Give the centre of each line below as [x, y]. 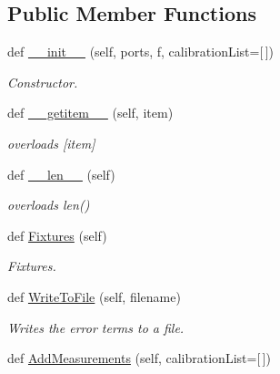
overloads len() [49, 205]
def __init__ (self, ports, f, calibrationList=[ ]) [141, 52]
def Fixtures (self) [57, 235]
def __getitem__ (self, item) [90, 113]
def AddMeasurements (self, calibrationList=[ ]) [139, 358]
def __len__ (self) [61, 174]
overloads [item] [51, 143]
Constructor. [43, 82]
